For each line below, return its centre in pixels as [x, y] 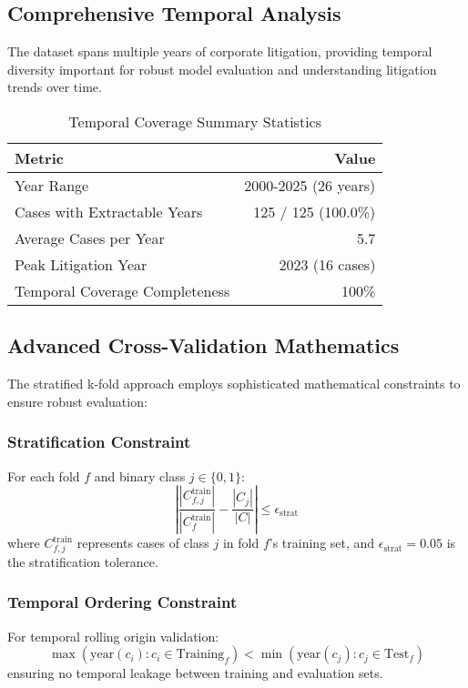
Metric [39, 157]
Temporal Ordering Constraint [122, 602]
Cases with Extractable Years [109, 211]
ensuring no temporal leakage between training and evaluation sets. [195, 673]
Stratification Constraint [99, 442]
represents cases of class [143, 543]
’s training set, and [322, 543]
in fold [241, 543]
